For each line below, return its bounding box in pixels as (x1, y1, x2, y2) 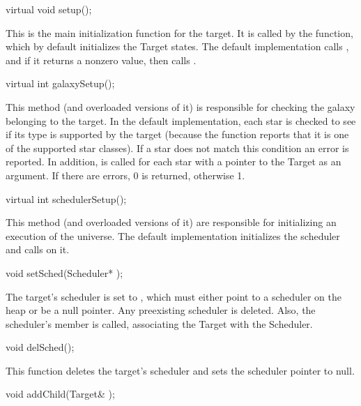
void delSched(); (6, 340, 75, 354)
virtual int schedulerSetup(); (6, 191, 127, 206)
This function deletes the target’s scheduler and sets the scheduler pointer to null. (6, 363, 355, 377)
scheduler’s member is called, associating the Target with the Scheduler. (6, 316, 313, 331)
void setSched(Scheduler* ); (6, 265, 123, 280)
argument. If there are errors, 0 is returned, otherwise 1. (6, 167, 245, 182)
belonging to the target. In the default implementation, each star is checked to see (6, 113, 356, 128)
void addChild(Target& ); (6, 386, 115, 401)
